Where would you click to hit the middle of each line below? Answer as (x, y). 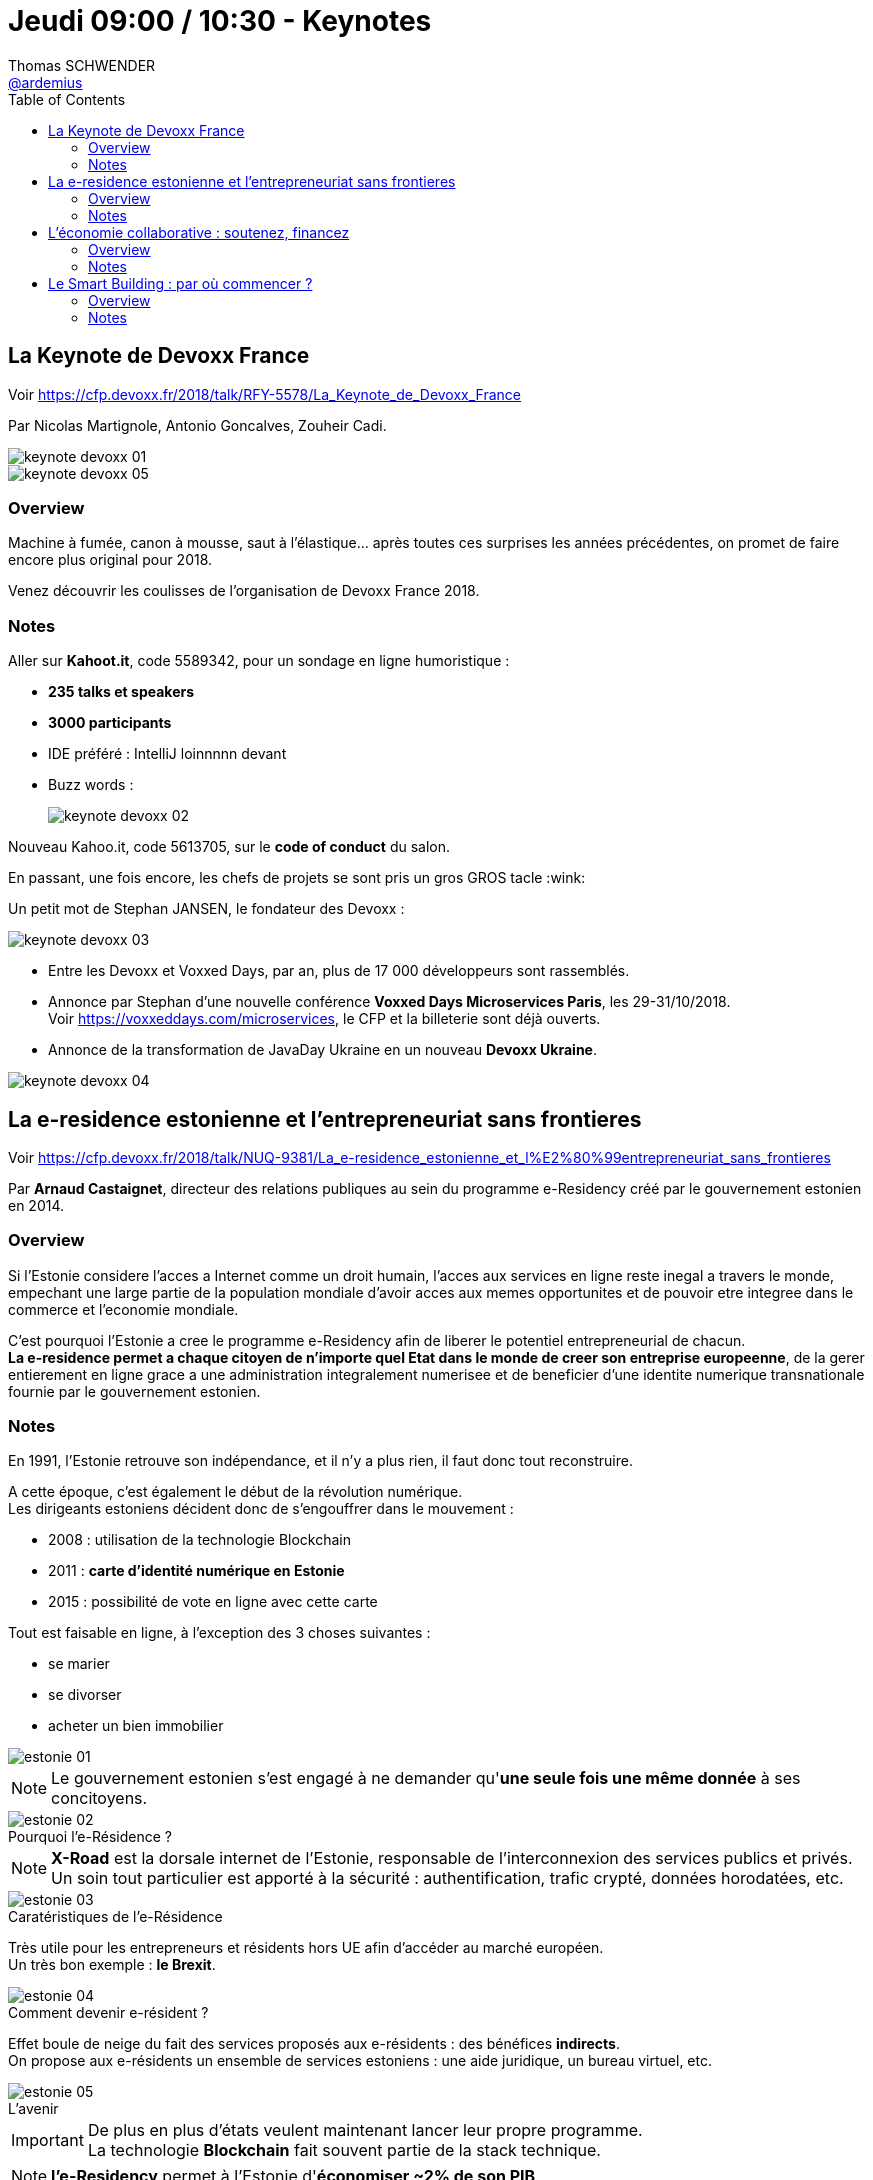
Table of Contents (67, 99)
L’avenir (33, 2109)
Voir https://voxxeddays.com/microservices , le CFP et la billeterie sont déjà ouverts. (324, 1019)
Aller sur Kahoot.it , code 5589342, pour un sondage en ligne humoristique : (259, 661)
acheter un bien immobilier (136, 1726)
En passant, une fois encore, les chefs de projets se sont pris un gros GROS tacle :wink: (297, 878)
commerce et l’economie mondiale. (123, 1309)
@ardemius (45, 82)
